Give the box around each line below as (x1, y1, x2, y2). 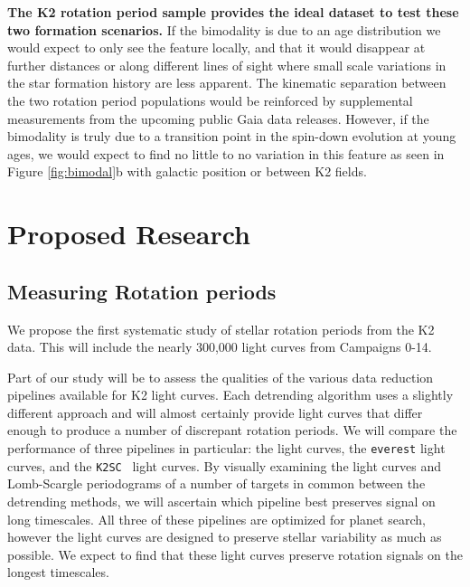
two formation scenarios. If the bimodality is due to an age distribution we (7, 20, 441, 39)
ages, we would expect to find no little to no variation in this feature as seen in (7, 144, 445, 163)
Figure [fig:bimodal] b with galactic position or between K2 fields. (7, 162, 367, 181)
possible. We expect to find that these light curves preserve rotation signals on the (7, 544, 463, 563)
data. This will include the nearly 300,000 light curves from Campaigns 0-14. (7, 337, 432, 356)
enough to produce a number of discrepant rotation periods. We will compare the (7, 421, 457, 440)
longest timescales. (7, 563, 109, 582)
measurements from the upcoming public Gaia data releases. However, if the (7, 109, 429, 128)
